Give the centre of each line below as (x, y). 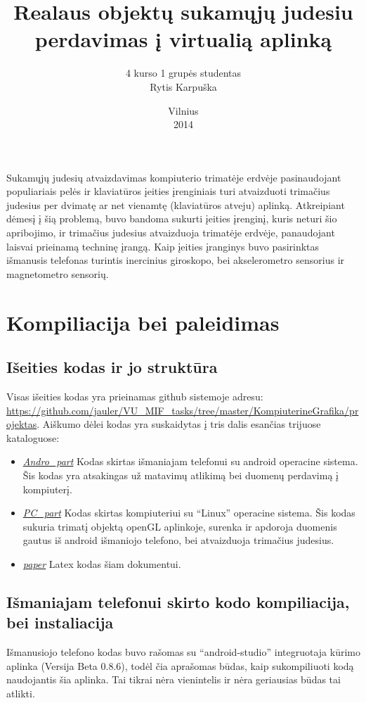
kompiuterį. (47, 489)
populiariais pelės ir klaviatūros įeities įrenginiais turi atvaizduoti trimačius (168, 191)
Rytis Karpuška (183, 86)
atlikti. (21, 693)
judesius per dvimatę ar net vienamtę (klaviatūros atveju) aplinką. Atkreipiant (176, 204)
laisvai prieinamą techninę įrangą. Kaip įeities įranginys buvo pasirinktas (163, 246)
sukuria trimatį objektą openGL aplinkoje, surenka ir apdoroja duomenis (180, 526)
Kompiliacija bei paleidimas (143, 322)
